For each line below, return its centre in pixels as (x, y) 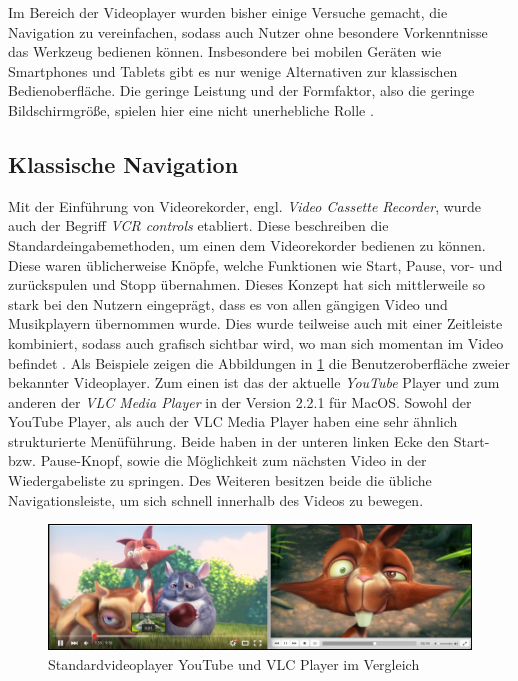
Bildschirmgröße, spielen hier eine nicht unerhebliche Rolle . (191, 109)
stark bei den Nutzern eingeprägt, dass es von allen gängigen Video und (228, 303)
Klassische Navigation (123, 163)
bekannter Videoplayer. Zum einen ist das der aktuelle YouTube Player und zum (254, 382)
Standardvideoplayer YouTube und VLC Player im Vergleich (234, 663)
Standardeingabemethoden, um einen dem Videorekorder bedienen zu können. (247, 244)
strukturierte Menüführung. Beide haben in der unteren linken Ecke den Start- (249, 440)
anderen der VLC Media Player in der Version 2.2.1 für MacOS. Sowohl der (240, 401)
